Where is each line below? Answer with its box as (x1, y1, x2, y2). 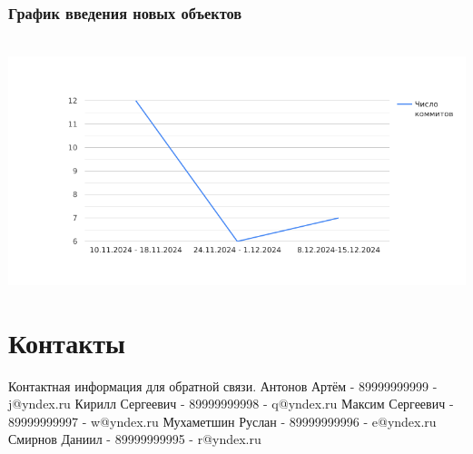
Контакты (8, 323, 125, 360)
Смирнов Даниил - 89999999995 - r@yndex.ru (8, 429, 261, 449)
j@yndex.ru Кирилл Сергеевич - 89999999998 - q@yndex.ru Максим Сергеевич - (8, 394, 454, 413)
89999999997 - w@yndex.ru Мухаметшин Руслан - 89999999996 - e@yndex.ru (8, 411, 437, 430)
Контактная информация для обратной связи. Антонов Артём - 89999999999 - (8, 376, 438, 395)
